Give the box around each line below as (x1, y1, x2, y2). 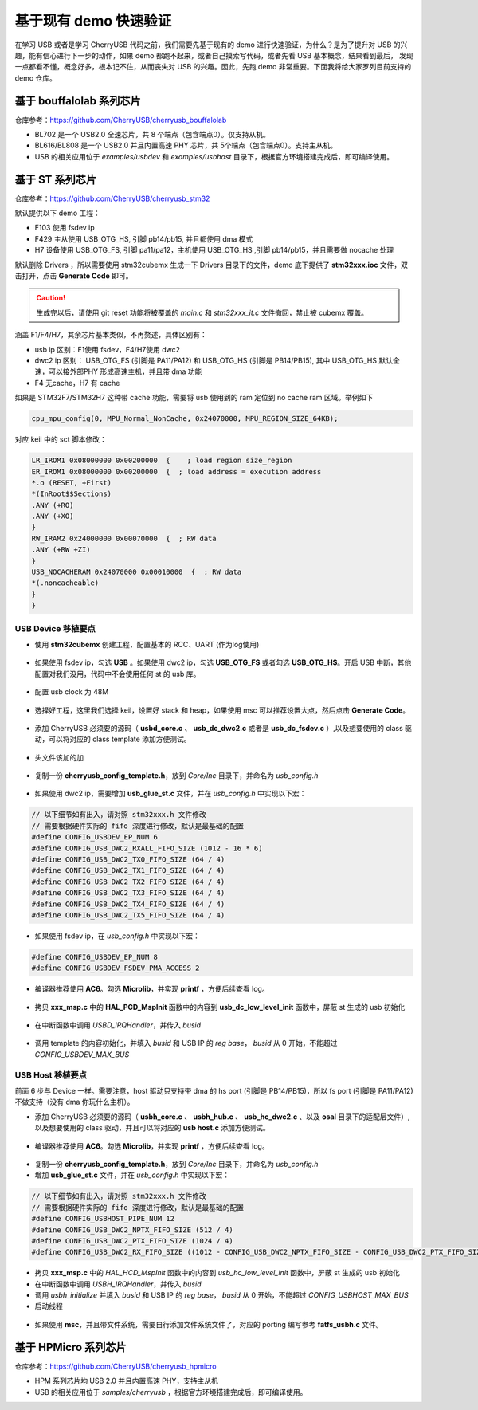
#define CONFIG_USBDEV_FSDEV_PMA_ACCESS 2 (31, 964, 200, 972)
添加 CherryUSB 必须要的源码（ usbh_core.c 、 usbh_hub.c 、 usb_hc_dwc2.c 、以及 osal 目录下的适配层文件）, (34, 1112, 410, 1121)
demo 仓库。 (14, 73, 57, 83)
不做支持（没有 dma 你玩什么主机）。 (14, 1097, 135, 1107)
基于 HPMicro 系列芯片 (14, 1340, 127, 1354)
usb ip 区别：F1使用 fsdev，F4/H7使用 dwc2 (34, 344, 181, 354)
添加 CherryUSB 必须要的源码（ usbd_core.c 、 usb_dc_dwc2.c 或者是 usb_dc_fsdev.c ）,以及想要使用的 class (34, 723, 404, 732)
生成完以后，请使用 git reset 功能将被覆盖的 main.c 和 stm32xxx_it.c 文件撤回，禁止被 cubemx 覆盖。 (36, 308, 369, 317)
